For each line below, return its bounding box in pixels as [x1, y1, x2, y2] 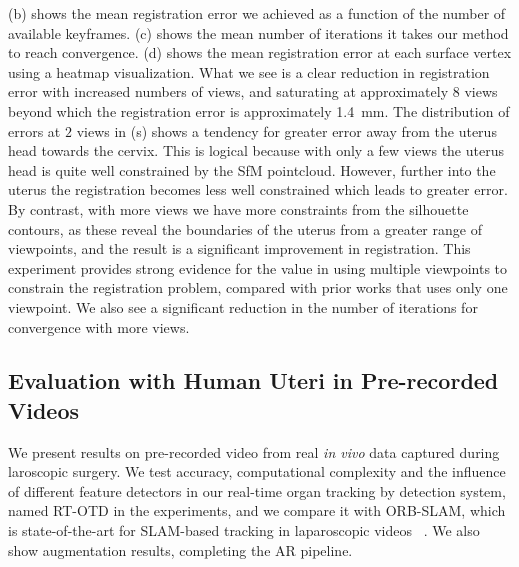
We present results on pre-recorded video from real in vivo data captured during [8, 441, 500, 462]
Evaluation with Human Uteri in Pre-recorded [8, 365, 499, 396]
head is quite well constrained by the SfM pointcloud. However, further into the [8, 159, 496, 180]
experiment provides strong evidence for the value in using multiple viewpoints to [8, 257, 508, 278]
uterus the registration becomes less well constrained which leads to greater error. [8, 179, 508, 200]
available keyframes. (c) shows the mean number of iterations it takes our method [8, 22, 509, 43]
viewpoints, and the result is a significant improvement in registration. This [8, 238, 471, 259]
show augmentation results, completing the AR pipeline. [8, 539, 353, 560]
